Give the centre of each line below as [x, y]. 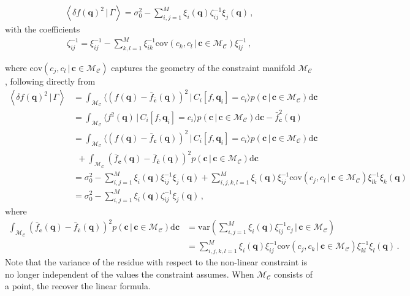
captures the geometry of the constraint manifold [203, 67]
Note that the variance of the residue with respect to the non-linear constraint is [156, 262]
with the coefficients [43, 29]
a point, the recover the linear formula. [78, 286]
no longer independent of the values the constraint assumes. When [130, 274]
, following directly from [50, 81]
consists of [293, 274]
